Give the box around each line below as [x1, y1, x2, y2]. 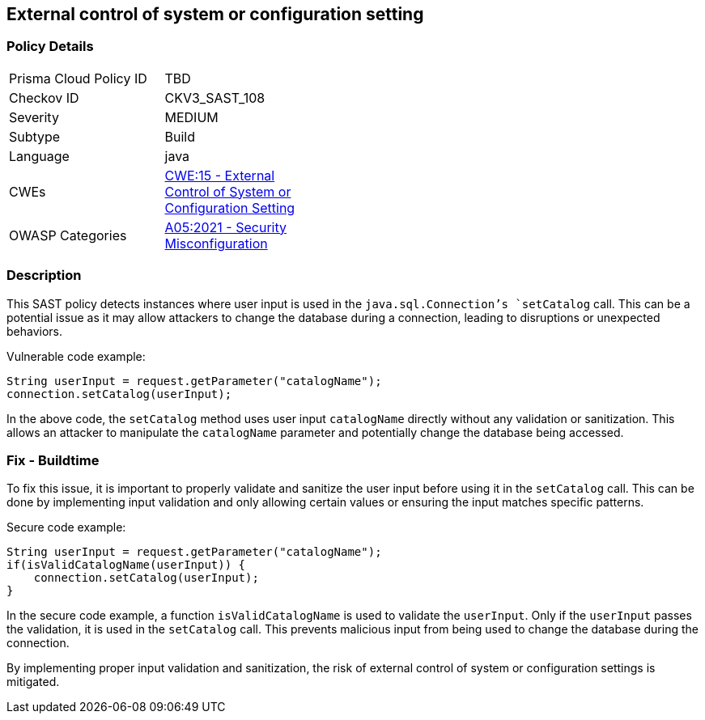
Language [9, 147, 70, 164]
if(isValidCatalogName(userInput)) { [6, 558, 246, 572]
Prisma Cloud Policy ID [9, 70, 147, 87]
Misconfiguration [164, 235, 268, 252]
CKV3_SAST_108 [164, 89, 265, 106]
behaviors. [6, 324, 63, 338]
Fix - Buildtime [6, 451, 100, 468]
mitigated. [6, 675, 60, 689]
